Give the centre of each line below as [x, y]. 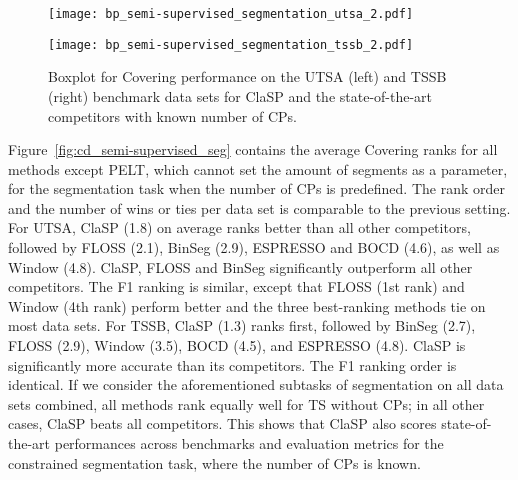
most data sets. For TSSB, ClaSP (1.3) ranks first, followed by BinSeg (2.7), [242, 325]
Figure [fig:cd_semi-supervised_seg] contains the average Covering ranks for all [253, 149]
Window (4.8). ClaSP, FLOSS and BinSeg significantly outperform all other [240, 266]
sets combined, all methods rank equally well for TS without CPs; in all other [246, 403]
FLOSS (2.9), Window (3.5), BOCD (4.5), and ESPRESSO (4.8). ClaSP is [237, 345]
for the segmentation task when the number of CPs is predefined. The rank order [256, 188]
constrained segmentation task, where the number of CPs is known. [214, 462]
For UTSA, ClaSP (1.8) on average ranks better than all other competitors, [239, 227]
